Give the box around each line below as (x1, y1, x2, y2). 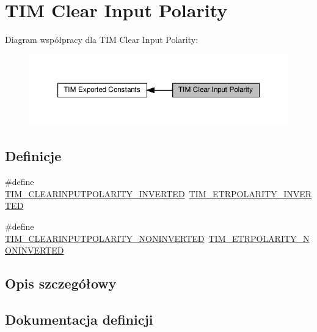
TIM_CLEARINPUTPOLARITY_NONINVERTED (5, 232, 205, 244)
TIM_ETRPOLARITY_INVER (189, 187, 312, 200)
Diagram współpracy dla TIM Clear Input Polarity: (5, 33, 199, 46)
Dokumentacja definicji (5, 309, 153, 328)
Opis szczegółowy (5, 274, 117, 293)
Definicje (5, 146, 62, 165)
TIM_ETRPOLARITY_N (208, 232, 310, 244)
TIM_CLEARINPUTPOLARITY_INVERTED (5, 187, 185, 200)
